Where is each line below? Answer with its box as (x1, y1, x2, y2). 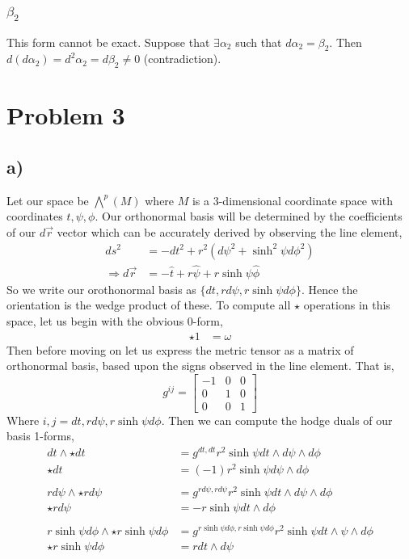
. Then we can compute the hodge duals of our (161, 411, 393, 428)
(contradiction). (143, 50, 221, 67)
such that (235, 33, 282, 50)
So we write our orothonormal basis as (6, 280, 196, 297)
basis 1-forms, (6, 427, 74, 444)
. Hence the (301, 280, 358, 297)
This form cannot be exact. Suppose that (6, 33, 210, 50)
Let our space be (6, 191, 89, 208)
